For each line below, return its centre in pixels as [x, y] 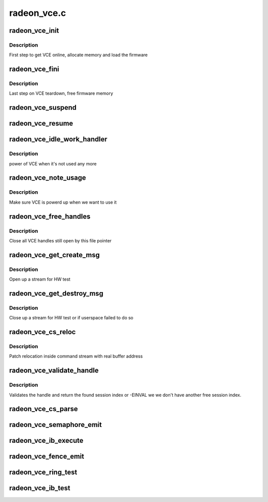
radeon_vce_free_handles [50, 216]
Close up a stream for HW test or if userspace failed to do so [71, 318]
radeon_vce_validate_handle [54, 371]
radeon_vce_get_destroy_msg [56, 293]
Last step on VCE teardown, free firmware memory [61, 93]
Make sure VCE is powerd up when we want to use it [63, 202]
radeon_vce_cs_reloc [42, 332]
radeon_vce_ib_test [40, 488]
